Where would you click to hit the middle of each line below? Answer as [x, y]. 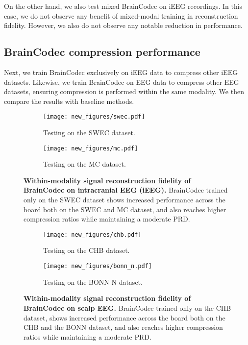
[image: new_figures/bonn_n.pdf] [98, 266]
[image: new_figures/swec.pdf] [94, 117]
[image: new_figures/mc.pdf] [91, 148]
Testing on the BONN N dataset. [93, 282]
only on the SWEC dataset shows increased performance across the [124, 200]
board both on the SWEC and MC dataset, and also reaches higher [125, 209]
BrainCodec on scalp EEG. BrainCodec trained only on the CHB [127, 308]
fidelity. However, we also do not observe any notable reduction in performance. [123, 25]
